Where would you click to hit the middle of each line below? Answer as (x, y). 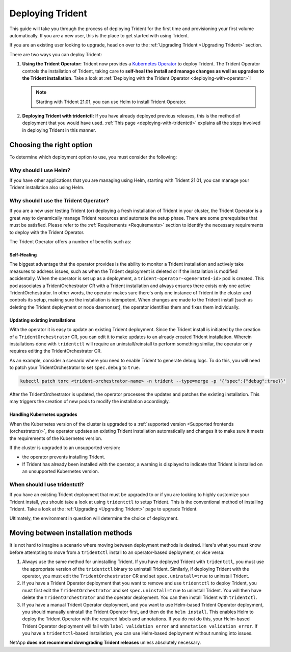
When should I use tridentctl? (47, 484)
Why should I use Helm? (40, 170)
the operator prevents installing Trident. (64, 457)
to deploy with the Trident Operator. (47, 232)
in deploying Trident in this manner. (59, 130)
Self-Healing (23, 254)
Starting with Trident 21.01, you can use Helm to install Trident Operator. (111, 102)
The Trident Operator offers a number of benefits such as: (70, 241)
